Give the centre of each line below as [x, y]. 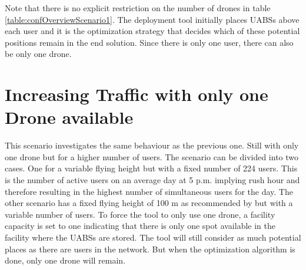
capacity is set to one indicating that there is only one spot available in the [140, 226]
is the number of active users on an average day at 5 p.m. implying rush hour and [152, 180]
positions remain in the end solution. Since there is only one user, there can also [149, 42]
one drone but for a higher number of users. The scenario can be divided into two [152, 156]
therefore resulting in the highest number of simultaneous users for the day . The [149, 191]
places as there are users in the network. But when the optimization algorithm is [150, 249]
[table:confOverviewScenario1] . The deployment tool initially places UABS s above [152, 19]
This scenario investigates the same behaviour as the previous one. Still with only [152, 145]
